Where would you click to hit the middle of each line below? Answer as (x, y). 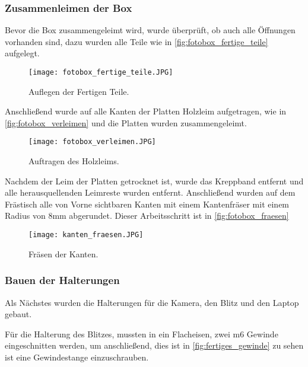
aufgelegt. (22, 53)
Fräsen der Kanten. (63, 253)
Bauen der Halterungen (62, 280)
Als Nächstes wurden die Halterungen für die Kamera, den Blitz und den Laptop (152, 302)
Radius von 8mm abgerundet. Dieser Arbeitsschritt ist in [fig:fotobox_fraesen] (147, 216)
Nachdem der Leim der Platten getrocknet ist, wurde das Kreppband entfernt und (154, 181)
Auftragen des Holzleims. (74, 161)
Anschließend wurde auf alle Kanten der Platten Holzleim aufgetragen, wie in (146, 111)
